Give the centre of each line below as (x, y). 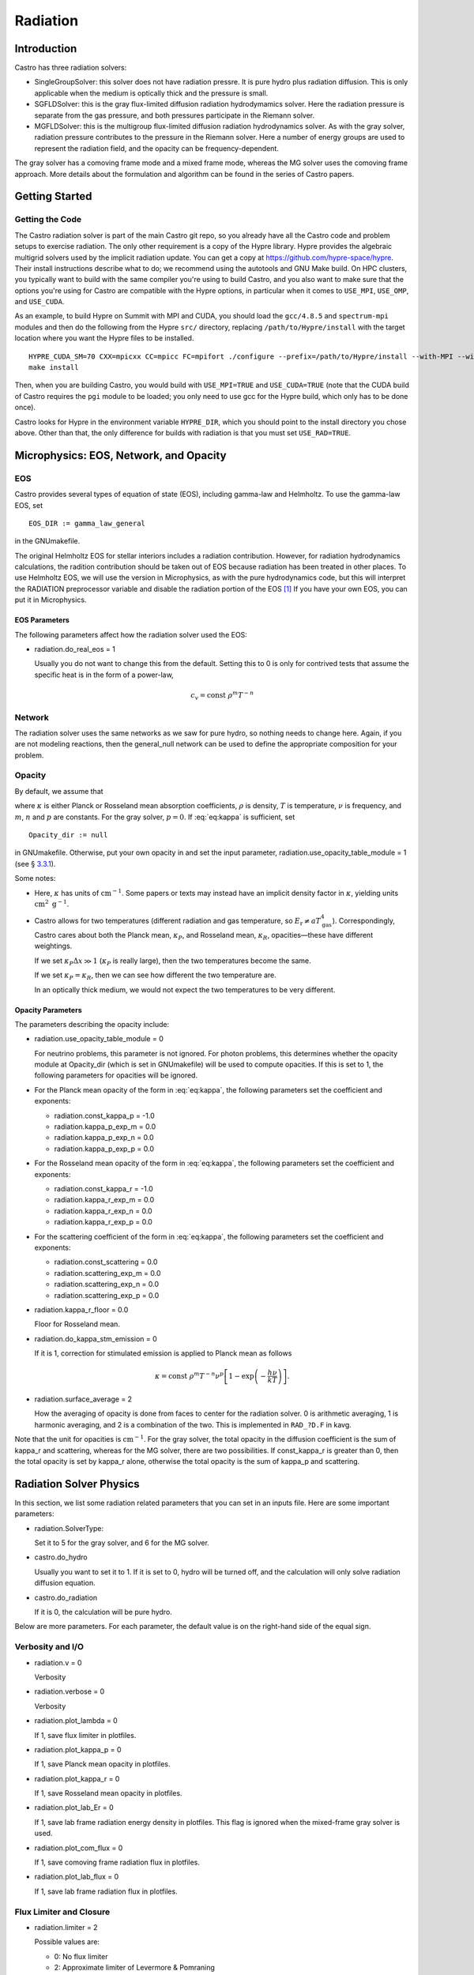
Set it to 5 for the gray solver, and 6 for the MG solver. (122, 1543)
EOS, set (29, 505)
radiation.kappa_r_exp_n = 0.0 (103, 1211)
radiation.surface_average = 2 (83, 1399)
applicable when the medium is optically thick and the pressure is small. (151, 93)
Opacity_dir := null (68, 835)
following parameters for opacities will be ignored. (116, 1075)
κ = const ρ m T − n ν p (189, 1375)
